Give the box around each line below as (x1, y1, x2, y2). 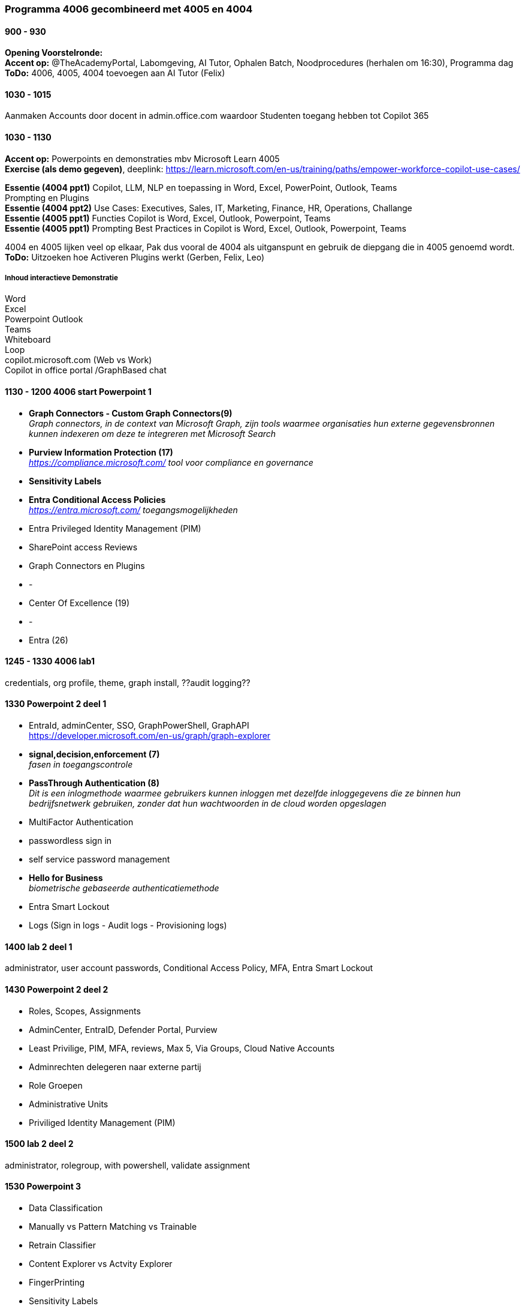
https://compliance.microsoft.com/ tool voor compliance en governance (29, 457, 313, 468)
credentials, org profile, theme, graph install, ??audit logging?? (5, 677, 251, 688)
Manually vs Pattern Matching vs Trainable (29, 1221, 197, 1232)
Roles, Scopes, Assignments (29, 1005, 141, 1016)
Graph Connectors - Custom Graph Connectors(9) (29, 408, 233, 418)
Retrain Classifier (29, 1239, 96, 1250)
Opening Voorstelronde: (5, 47, 103, 58)
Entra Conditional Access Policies (29, 494, 166, 505)
